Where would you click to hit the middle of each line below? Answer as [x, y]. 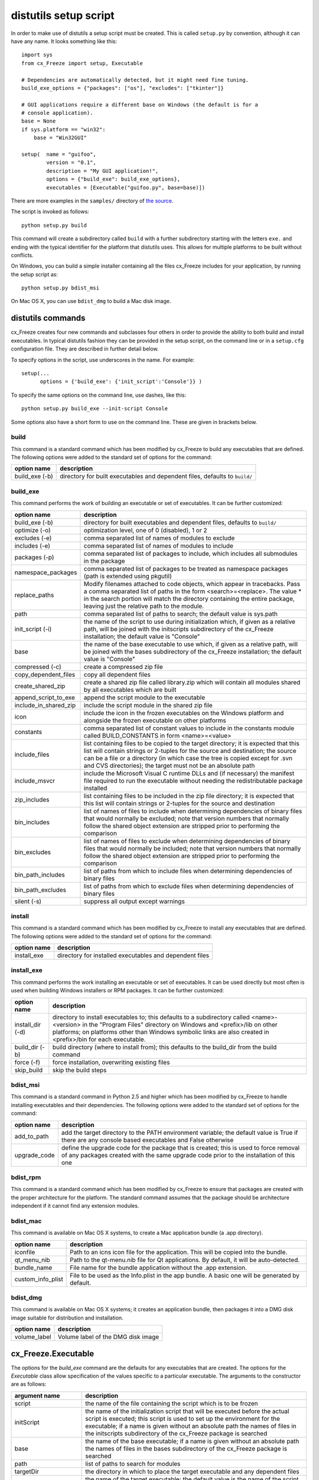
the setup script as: [35, 274]
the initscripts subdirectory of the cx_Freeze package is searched [176, 1433]
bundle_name [33, 1267]
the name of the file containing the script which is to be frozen [171, 1403]
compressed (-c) [38, 667]
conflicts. [22, 255]
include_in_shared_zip [45, 705]
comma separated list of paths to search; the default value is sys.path [180, 614]
